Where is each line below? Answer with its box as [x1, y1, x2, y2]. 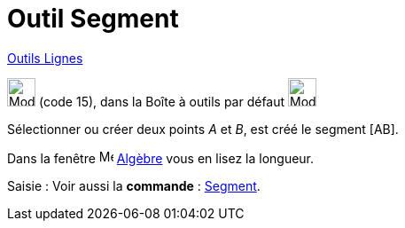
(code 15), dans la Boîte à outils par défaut [38, 93, 285, 109]
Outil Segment [7, 4, 179, 34]
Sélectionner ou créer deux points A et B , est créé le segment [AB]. [7, 121, 399, 137]
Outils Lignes [7, 50, 83, 66]
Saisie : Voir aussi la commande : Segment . [7, 177, 261, 193]
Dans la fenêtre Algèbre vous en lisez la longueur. [7, 150, 315, 166]
